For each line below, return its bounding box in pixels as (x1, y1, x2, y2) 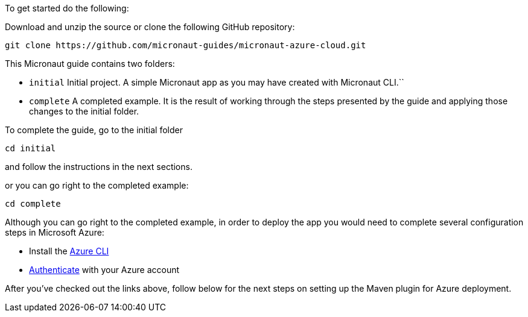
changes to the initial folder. (29, 106, 139, 116)
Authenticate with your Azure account (29, 265, 180, 275)
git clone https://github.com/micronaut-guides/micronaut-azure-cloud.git (5, 40, 366, 50)
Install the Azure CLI (29, 246, 109, 256)
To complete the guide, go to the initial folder (5, 125, 183, 135)
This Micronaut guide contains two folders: (5, 58, 175, 69)
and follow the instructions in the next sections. (5, 162, 192, 172)
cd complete (5, 199, 61, 209)
